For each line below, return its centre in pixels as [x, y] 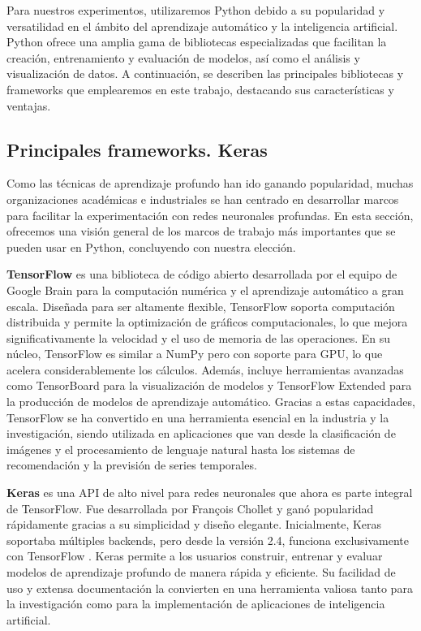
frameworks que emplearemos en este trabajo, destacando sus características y [200, 89]
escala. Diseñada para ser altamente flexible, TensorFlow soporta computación [201, 306]
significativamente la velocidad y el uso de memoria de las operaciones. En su [199, 337]
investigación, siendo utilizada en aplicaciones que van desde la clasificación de [201, 433]
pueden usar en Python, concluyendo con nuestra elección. [151, 246]
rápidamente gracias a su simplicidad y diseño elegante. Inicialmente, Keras [194, 524]
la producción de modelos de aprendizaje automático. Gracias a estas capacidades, [211, 402]
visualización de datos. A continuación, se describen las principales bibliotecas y [205, 73]
